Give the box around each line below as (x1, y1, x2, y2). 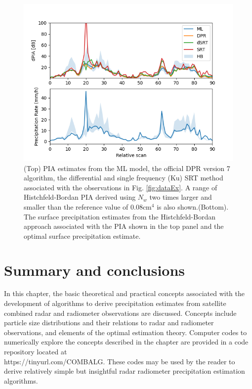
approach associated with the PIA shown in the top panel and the (24, 221, 224, 231)
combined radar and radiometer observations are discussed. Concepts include (4, 307, 237, 318)
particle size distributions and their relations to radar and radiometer (4, 317, 214, 328)
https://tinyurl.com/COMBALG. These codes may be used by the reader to (4, 356, 235, 366)
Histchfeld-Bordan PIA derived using (24, 192, 136, 202)
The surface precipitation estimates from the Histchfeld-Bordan (24, 211, 215, 221)
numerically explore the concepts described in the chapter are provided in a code (4, 337, 249, 347)
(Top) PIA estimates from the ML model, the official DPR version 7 (24, 163, 230, 173)
